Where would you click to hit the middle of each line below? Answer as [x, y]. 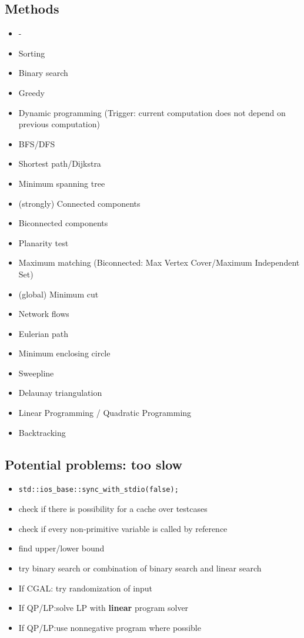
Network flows [44, 314]
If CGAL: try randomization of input [85, 588]
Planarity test [44, 242]
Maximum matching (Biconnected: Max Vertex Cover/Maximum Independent [159, 262]
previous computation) [59, 124]
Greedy [31, 92]
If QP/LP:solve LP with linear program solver [103, 608]
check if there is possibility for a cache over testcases [113, 509]
